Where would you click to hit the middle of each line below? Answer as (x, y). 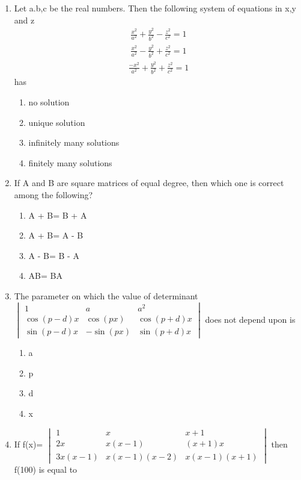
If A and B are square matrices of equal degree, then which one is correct (149, 183)
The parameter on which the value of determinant (106, 296)
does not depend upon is (250, 319)
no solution (49, 102)
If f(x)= (29, 444)
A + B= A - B (56, 235)
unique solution (57, 122)
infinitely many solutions (74, 142)
